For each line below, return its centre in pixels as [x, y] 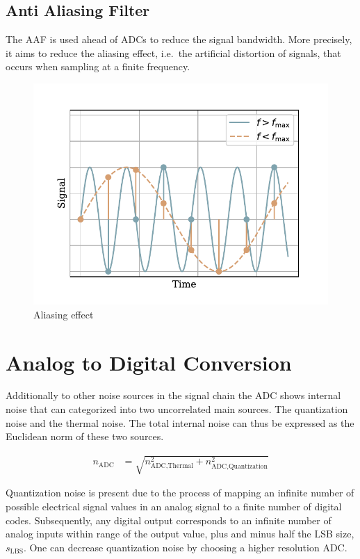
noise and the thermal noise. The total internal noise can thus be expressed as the [180, 422]
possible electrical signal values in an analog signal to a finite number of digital [174, 506]
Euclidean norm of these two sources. [85, 436]
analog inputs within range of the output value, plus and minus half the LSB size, [180, 534]
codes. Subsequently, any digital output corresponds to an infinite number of [169, 520]
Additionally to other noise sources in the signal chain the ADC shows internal [173, 395]
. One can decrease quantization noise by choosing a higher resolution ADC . [185, 547]
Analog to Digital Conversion [149, 362]
